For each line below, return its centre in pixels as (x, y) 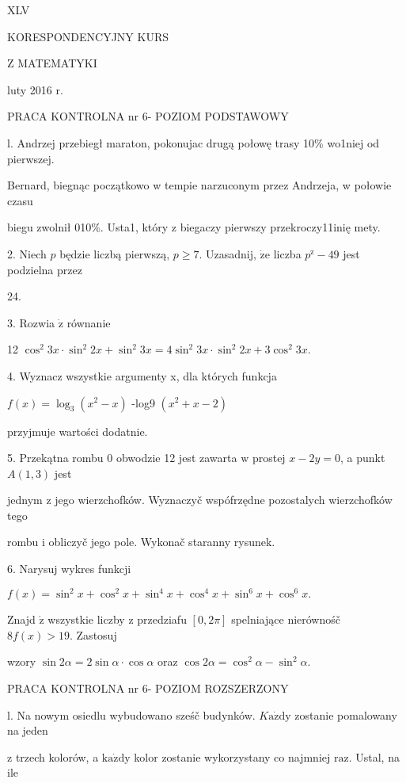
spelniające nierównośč (286, 619)
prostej (269, 458)
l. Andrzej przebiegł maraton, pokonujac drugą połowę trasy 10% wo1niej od (194, 142)
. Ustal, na (374, 756)
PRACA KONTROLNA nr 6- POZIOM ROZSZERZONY (148, 688)
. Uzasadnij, (228, 253)
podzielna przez (45, 269)
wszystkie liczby (86, 619)
